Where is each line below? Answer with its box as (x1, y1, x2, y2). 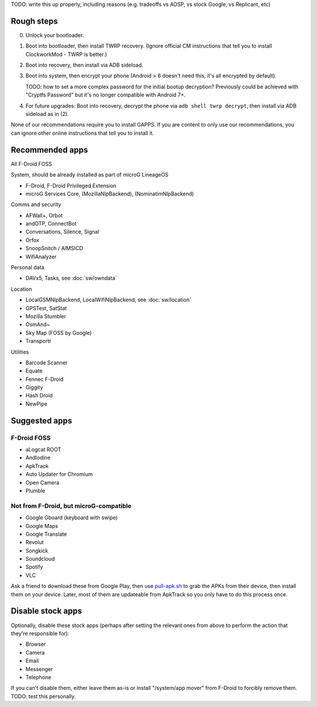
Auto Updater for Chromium (25, 471, 93, 478)
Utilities (11, 348, 29, 356)
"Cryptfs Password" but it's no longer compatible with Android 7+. (25, 91, 186, 98)
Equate (25, 367, 43, 374)
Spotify (25, 563, 43, 570)
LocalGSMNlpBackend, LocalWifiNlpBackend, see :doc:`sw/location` (25, 296, 192, 303)
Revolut (25, 539, 44, 546)
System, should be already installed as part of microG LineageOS (11, 171, 168, 178)
